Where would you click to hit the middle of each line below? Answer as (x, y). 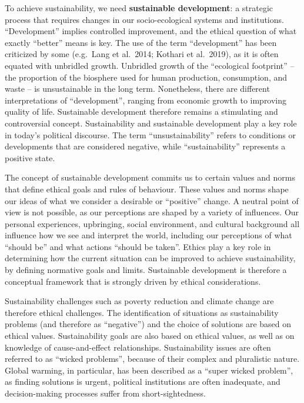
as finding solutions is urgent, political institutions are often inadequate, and (143, 382)
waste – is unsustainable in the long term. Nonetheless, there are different (137, 89)
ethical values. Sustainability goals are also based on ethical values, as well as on (150, 336)
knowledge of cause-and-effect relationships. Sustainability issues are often (138, 347)
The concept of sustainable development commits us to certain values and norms (150, 177)
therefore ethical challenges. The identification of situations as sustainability (142, 312)
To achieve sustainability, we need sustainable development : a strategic (139, 8)
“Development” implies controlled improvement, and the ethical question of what (151, 31)
